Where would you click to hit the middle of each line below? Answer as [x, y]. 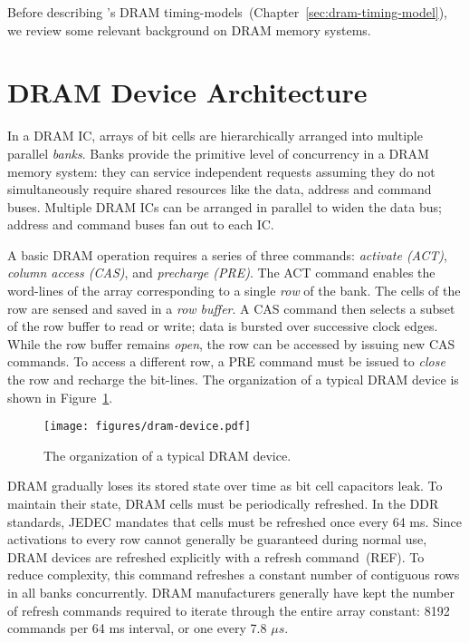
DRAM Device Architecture [187, 92]
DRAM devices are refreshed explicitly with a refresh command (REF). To [216, 556]
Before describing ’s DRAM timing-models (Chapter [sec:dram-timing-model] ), [228, 12]
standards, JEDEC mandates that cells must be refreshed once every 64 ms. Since [234, 521]
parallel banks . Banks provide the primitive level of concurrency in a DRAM [218, 153]
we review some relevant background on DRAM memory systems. [189, 29]
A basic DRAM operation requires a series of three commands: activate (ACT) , [227, 254]
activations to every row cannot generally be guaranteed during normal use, [217, 539]
